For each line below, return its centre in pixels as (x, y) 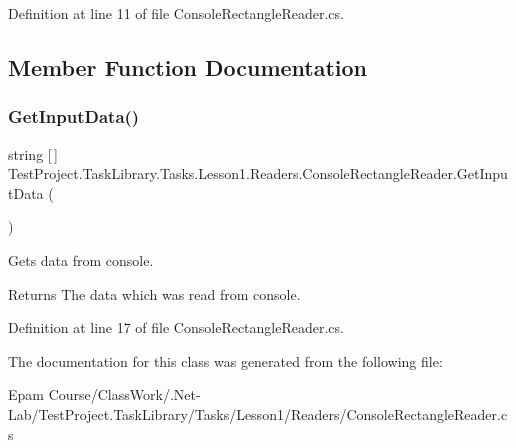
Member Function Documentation (188, 66)
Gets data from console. (81, 259)
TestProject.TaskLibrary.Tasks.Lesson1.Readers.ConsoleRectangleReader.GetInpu (258, 173)
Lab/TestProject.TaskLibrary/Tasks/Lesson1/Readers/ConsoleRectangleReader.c (258, 413)
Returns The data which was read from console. (154, 293)
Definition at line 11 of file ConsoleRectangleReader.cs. (176, 13)
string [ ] (33, 153)
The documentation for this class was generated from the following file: (225, 360)
